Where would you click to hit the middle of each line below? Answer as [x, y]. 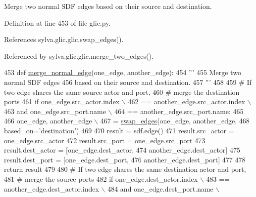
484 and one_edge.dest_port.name [160, 188]
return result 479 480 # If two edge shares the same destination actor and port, [125, 169]
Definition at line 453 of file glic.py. [57, 22]
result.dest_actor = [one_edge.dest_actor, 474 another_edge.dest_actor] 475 [122, 150]
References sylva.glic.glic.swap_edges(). [64, 39]
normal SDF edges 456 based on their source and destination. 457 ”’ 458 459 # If [128, 82]
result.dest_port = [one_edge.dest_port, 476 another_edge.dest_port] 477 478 [125, 159]
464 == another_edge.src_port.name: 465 [179, 111]
